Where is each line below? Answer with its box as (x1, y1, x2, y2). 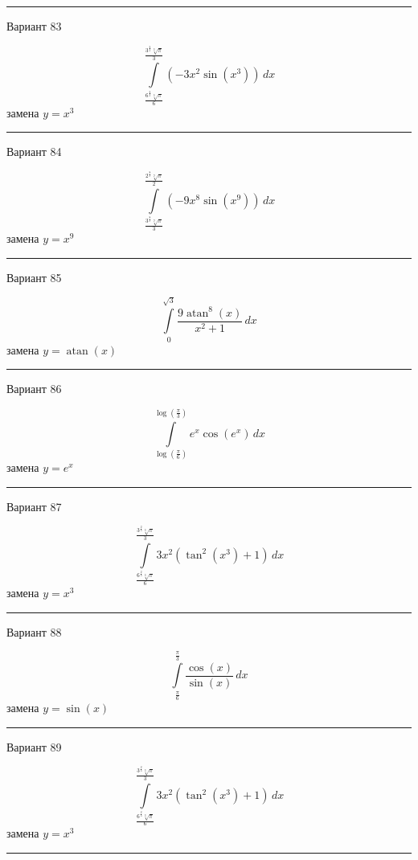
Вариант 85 (6, 268, 62, 285)
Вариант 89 (6, 738, 62, 755)
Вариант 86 (6, 380, 62, 397)
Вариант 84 (6, 143, 62, 160)
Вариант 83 (6, 18, 62, 34)
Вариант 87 (6, 498, 62, 514)
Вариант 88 (6, 623, 62, 640)
